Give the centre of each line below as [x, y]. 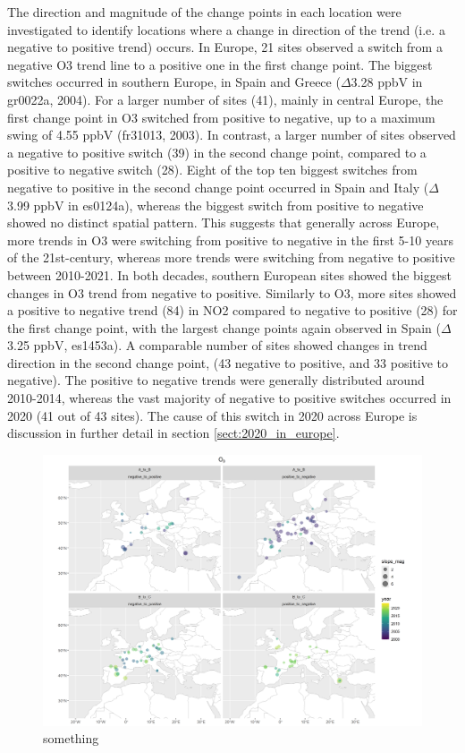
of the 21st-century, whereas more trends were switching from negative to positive [231, 257]
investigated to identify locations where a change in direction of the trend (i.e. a [226, 29]
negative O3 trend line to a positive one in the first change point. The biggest [220, 64]
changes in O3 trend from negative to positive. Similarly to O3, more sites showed [232, 292]
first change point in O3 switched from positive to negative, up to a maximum [221, 117]
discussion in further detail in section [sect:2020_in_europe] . [173, 433]
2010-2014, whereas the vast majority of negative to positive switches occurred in [229, 398]
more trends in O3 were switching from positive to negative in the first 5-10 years [231, 240]
